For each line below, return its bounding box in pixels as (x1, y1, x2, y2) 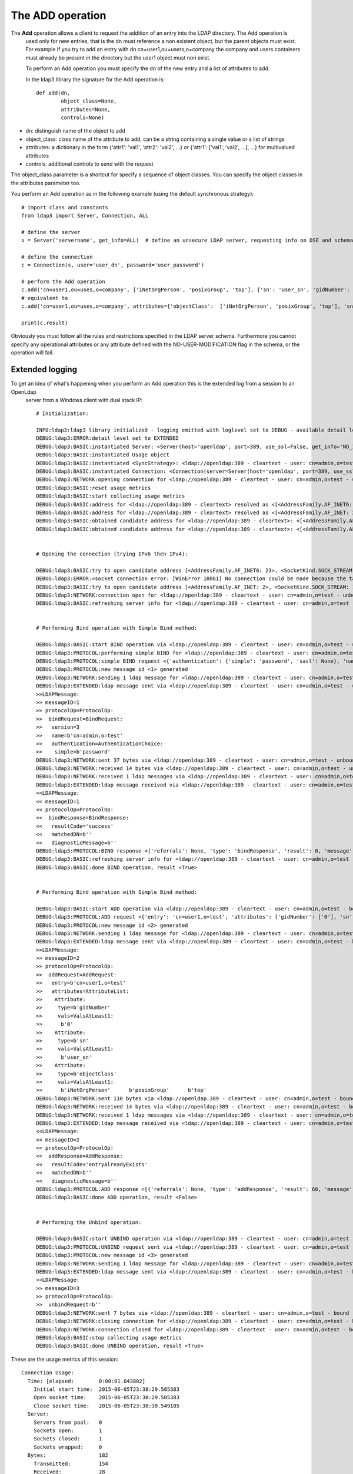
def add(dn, (36, 89, 71, 96)
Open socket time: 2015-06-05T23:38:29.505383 (33, 1394, 179, 1401)
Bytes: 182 (27, 1452, 109, 1459)
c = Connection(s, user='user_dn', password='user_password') (21, 262, 205, 268)
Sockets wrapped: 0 (33, 1443, 102, 1450)
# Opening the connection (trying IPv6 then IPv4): (36, 550, 188, 557)
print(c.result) (21, 320, 68, 327)
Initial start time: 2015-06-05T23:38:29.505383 (33, 1386, 179, 1393)
